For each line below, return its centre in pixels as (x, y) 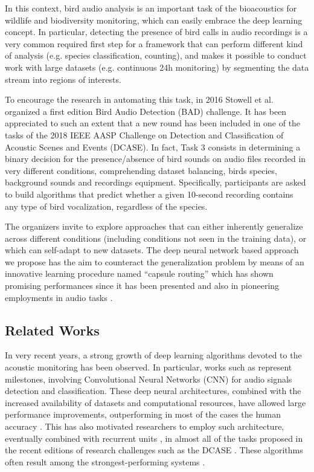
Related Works (52, 330)
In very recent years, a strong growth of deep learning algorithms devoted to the (153, 355)
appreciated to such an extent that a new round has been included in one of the (153, 123)
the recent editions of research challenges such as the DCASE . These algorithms (154, 450)
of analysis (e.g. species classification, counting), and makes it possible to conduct (156, 55)
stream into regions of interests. (63, 79)
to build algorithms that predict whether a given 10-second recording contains (149, 194)
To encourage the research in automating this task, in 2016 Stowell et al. (139, 99)
